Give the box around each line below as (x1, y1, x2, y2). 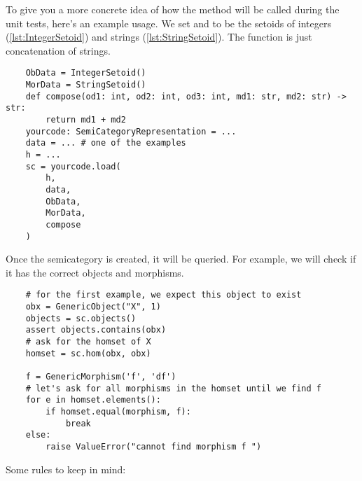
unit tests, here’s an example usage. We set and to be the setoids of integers (6, 15, 331, 30)
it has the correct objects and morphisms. (6, 265, 184, 279)
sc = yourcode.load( (25, 161, 121, 172)
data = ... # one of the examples (25, 138, 186, 148)
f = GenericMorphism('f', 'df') (25, 372, 176, 382)
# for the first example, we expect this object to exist (25, 290, 302, 300)
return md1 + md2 (46, 115, 126, 125)
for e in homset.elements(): (25, 395, 161, 405)
